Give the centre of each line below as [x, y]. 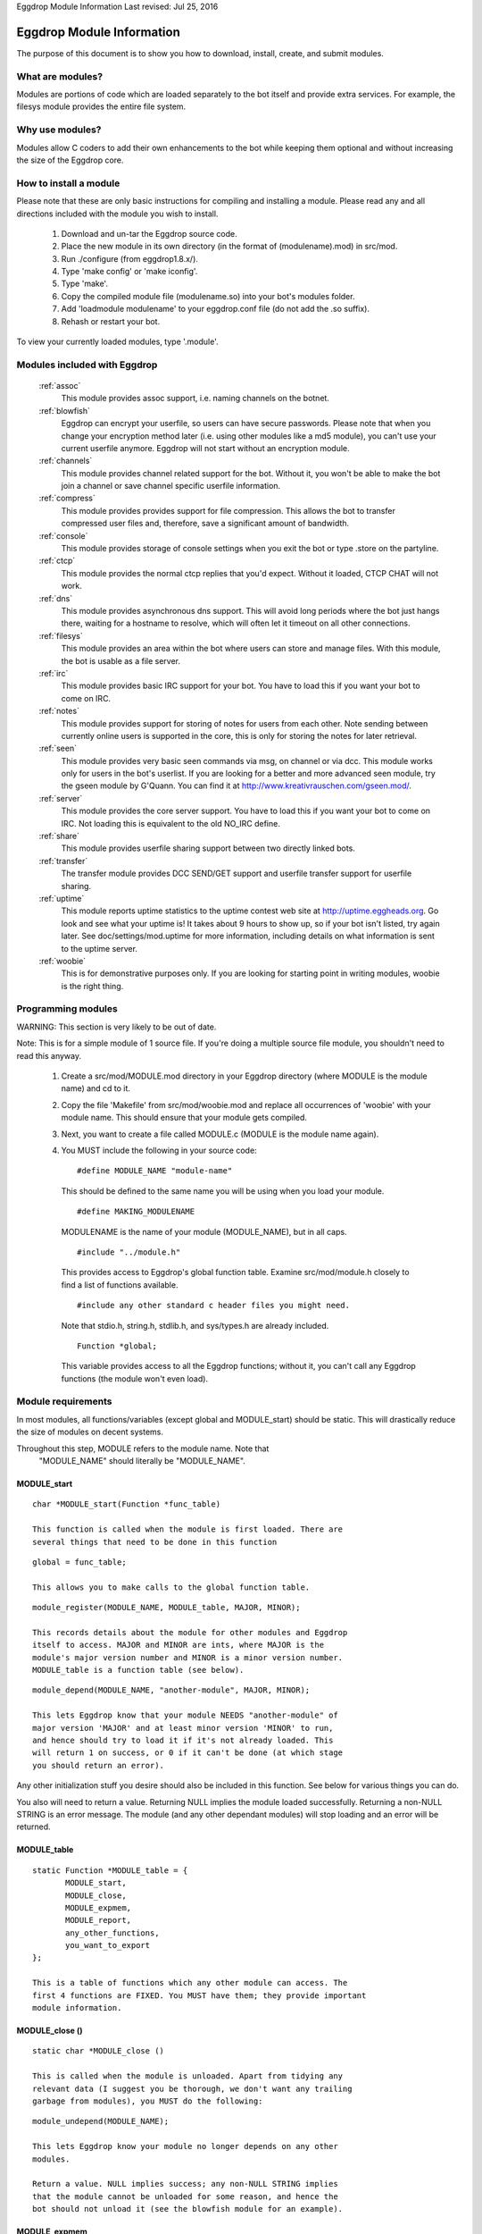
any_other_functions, [112, 1933]
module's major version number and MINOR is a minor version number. [188, 1657]
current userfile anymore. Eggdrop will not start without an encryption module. [205, 448]
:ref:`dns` [56, 598]
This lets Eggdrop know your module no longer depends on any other [185, 2146]
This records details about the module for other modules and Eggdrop [190, 1632]
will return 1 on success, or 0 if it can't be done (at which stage [188, 1753]
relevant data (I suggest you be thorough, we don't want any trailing [192, 2088]
